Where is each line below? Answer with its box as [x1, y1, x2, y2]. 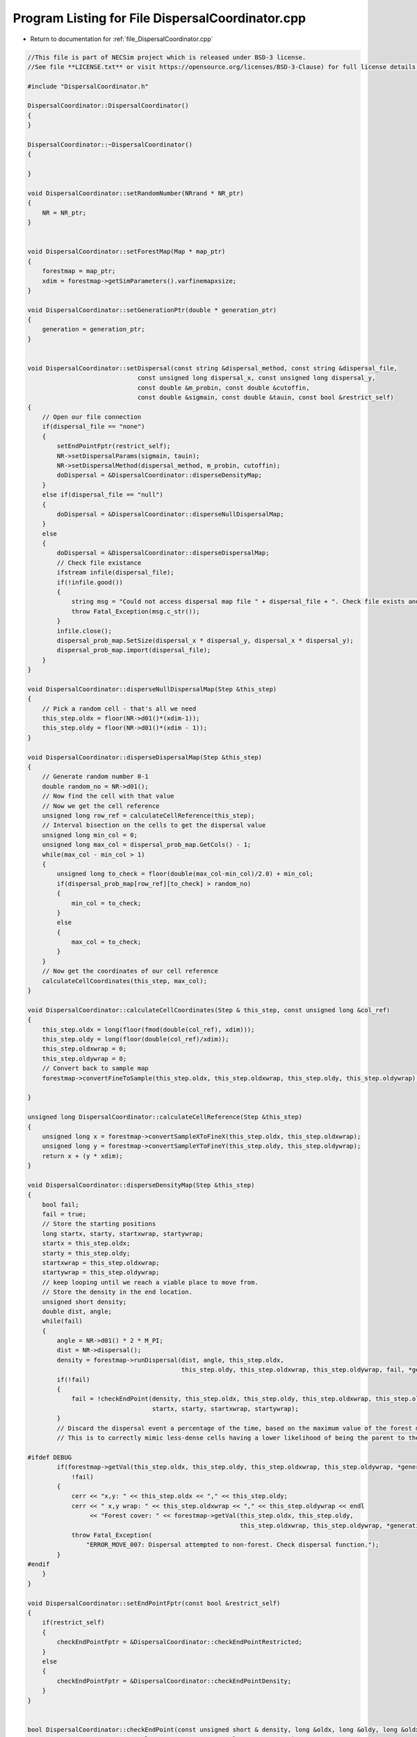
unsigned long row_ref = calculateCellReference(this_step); [42, 812, 255, 819]
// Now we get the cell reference [42, 802, 160, 809]
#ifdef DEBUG [27, 1453, 72, 1461]
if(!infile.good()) [56, 578, 123, 586]
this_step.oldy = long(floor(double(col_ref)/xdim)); [42, 1035, 229, 1043]
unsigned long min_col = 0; [42, 831, 138, 839]
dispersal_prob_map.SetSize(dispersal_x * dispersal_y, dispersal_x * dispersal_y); [56, 636, 354, 644]
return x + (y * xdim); [42, 1152, 123, 1160]
